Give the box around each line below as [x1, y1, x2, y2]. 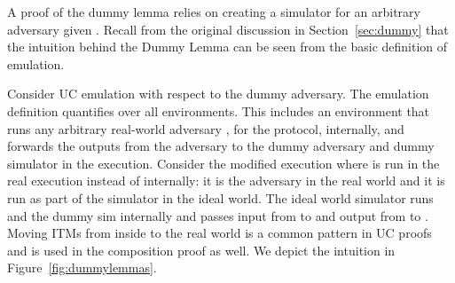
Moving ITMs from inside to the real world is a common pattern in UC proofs [7, 224, 432, 242]
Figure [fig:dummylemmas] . [7, 258, 157, 277]
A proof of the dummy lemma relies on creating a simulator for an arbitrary [7, 3, 420, 20]
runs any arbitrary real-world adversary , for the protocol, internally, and [7, 119, 404, 138]
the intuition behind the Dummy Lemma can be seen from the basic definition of [7, 37, 448, 56]
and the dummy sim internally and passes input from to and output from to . [7, 206, 428, 224]
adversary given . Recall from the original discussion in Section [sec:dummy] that [7, 20, 449, 38]
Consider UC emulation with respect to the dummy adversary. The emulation [7, 84, 429, 103]
